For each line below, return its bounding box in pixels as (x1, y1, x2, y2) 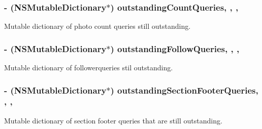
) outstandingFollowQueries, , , (110, 42, 240, 55)
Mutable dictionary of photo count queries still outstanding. (4, 21, 191, 31)
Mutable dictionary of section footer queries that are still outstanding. (4, 115, 222, 125)
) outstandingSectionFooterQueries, (110, 83, 258, 96)
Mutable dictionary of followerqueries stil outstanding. (4, 62, 173, 73)
